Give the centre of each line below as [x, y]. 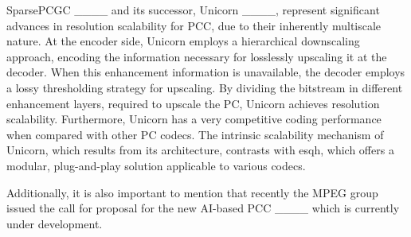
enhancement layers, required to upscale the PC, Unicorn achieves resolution [193, 103]
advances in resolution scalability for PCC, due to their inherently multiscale [194, 25]
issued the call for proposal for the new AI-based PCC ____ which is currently [203, 208]
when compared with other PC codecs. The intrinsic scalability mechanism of [195, 134]
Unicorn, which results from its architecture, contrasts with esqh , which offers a [200, 150]
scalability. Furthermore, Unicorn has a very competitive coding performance [194, 119]
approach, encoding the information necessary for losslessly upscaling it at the [197, 56]
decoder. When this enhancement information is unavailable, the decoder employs [206, 72]
